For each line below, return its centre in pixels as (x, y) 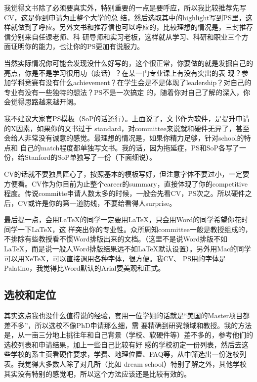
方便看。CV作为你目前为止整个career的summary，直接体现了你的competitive (126, 183)
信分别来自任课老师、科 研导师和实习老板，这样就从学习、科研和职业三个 (123, 36)
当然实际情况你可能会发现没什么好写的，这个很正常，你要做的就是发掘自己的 (128, 63)
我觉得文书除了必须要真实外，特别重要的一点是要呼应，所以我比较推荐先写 (125, 7)
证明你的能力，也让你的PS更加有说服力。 (77, 46)
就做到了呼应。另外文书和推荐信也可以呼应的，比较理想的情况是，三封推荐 (132, 27)
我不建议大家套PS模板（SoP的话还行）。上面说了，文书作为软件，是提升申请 (127, 118)
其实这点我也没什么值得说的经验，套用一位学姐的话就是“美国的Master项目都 (127, 315)
